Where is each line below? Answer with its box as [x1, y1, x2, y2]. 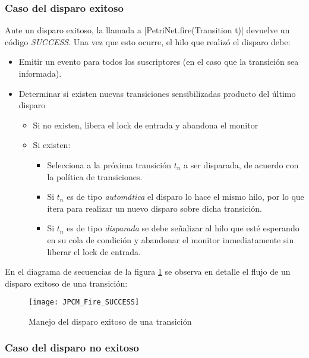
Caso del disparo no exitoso [5, 340, 139, 355]
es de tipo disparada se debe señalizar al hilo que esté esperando [67, 222, 299, 234]
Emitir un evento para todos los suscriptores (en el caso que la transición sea [18, 55, 299, 68]
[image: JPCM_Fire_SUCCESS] [29, 298, 140, 307]
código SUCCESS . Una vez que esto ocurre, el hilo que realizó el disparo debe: [5, 35, 291, 48]
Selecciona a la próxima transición [47, 158, 171, 171]
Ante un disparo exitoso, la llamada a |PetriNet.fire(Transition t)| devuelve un [5, 24, 290, 36]
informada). [18, 67, 62, 79]
